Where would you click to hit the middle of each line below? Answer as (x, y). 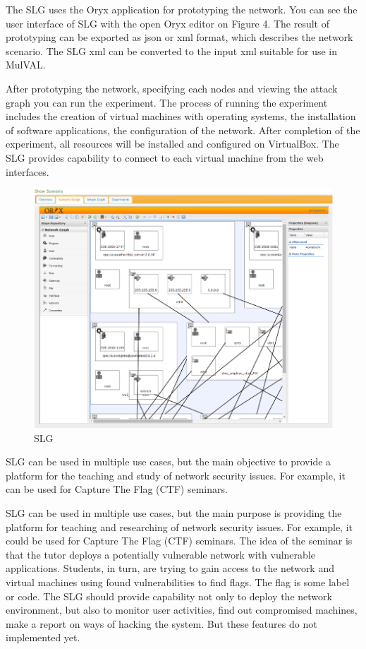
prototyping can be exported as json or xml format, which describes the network (179, 37)
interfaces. (28, 171)
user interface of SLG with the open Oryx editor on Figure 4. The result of (168, 23)
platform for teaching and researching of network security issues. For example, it (179, 526)
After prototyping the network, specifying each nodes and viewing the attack (172, 88)
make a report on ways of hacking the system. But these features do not (161, 623)
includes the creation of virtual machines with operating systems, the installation (181, 116)
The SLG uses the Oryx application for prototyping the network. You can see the (182, 9)
